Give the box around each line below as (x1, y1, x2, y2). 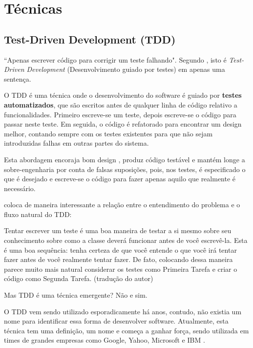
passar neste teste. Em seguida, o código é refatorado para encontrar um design (4, 119, 242, 129)
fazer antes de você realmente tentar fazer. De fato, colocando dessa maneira (4, 254, 233, 264)
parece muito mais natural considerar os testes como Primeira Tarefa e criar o (4, 263, 237, 274)
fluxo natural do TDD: (4, 209, 72, 219)
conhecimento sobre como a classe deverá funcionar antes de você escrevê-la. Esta (4, 235, 248, 245)
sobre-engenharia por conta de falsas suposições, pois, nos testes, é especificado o (4, 164, 246, 174)
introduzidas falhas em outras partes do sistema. (4, 138, 149, 148)
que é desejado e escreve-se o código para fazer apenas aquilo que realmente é (4, 174, 236, 184)
